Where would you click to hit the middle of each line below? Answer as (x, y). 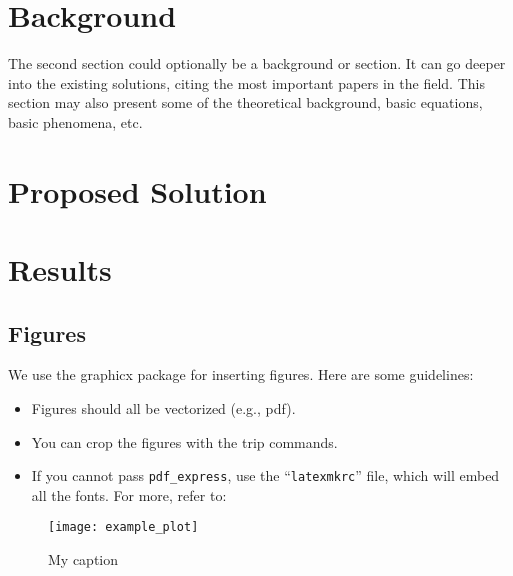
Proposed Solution (137, 190)
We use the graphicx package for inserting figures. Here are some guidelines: (241, 374)
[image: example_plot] (123, 527)
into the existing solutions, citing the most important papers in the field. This (246, 82)
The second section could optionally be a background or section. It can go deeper (257, 63)
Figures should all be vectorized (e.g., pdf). (163, 408)
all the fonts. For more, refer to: (129, 494)
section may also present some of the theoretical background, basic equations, (245, 102)
